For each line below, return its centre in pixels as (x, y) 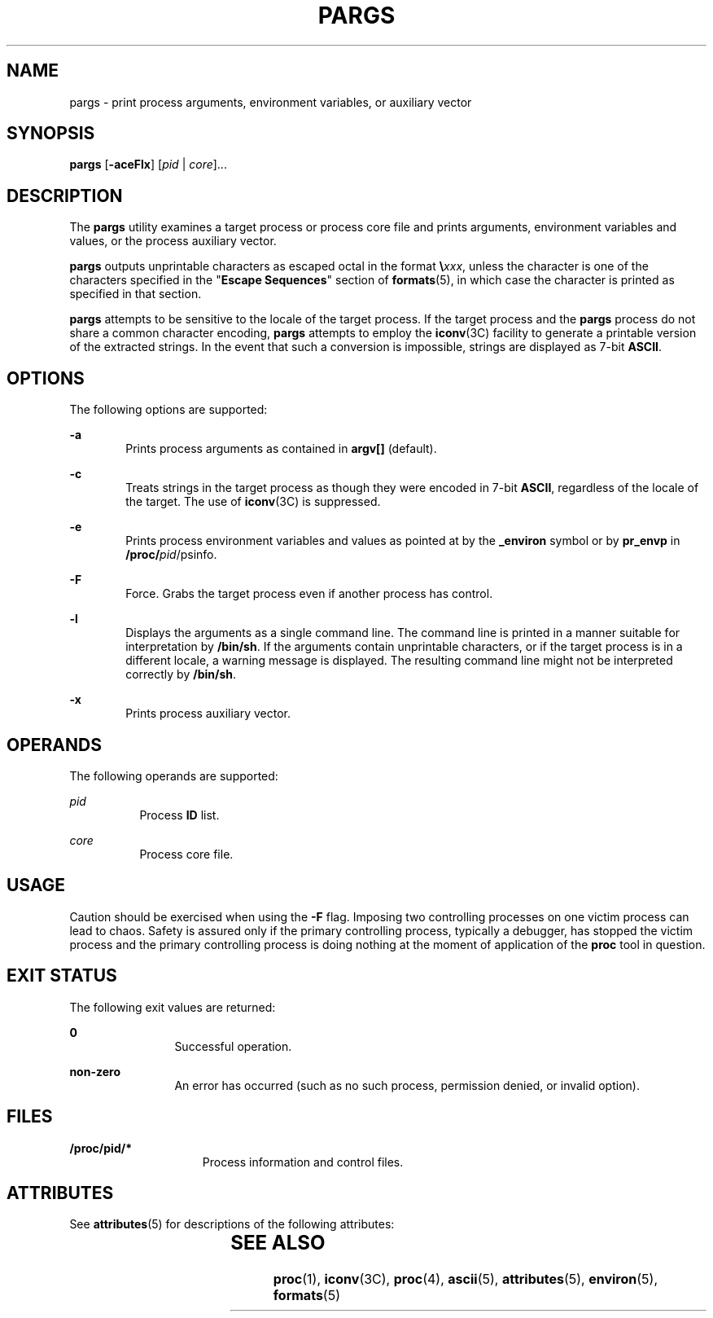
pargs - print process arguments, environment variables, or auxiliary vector (271, 102)
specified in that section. (136, 294)
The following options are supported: (168, 410)
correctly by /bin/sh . (181, 674)
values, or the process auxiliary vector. (173, 241)
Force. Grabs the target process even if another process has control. (309, 594)
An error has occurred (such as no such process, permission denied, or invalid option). (407, 1085)
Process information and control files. (303, 1162)
